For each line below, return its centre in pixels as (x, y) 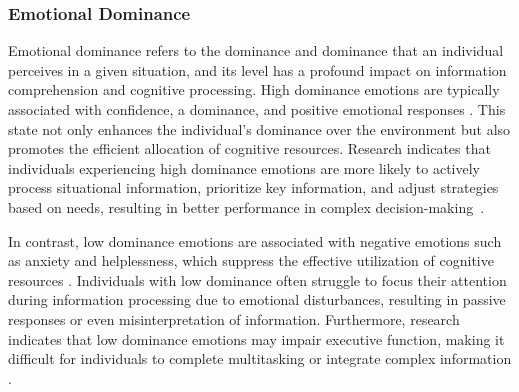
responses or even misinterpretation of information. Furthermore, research (234, 318)
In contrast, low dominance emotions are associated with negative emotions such (255, 240)
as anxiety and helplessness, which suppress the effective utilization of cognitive (251, 260)
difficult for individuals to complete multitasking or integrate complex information (260, 358)
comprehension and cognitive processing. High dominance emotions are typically (254, 89)
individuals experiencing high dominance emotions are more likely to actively (244, 167)
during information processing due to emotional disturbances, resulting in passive (257, 299)
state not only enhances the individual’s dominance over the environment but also (259, 128)
